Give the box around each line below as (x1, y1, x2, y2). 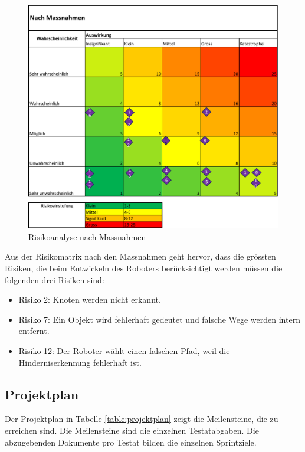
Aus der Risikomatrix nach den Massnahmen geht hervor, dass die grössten (5, 250, 276, 263)
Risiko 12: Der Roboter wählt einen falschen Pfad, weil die (18, 345, 230, 357)
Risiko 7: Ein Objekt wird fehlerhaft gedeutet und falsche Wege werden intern (18, 313, 300, 325)
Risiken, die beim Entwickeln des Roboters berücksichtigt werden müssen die (5, 262, 283, 274)
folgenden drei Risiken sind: (5, 273, 104, 286)
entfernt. (18, 325, 50, 337)
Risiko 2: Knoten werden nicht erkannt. (18, 293, 161, 306)
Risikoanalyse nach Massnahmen (28, 230, 146, 243)
